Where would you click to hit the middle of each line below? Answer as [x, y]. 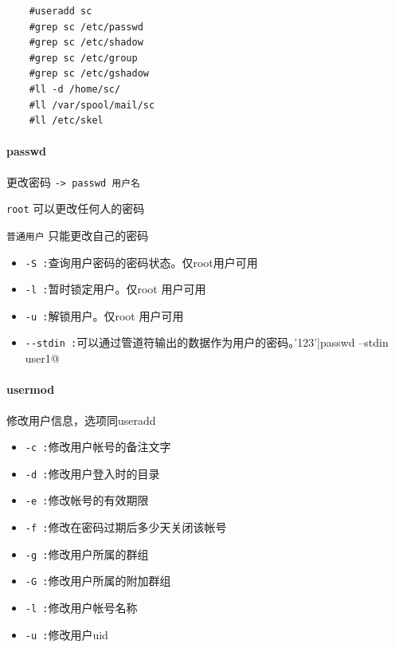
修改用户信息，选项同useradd [81, 420]
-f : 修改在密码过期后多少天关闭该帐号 [126, 527]
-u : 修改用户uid [66, 634]
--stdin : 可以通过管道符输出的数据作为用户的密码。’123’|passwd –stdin [207, 342]
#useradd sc [61, 11]
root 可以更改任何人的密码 [76, 208]
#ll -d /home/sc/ [75, 89]
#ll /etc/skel [66, 121]
